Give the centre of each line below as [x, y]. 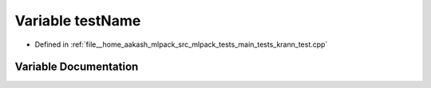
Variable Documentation [77, 67]
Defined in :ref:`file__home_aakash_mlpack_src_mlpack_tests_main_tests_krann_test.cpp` [181, 44]
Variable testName [78, 21]
